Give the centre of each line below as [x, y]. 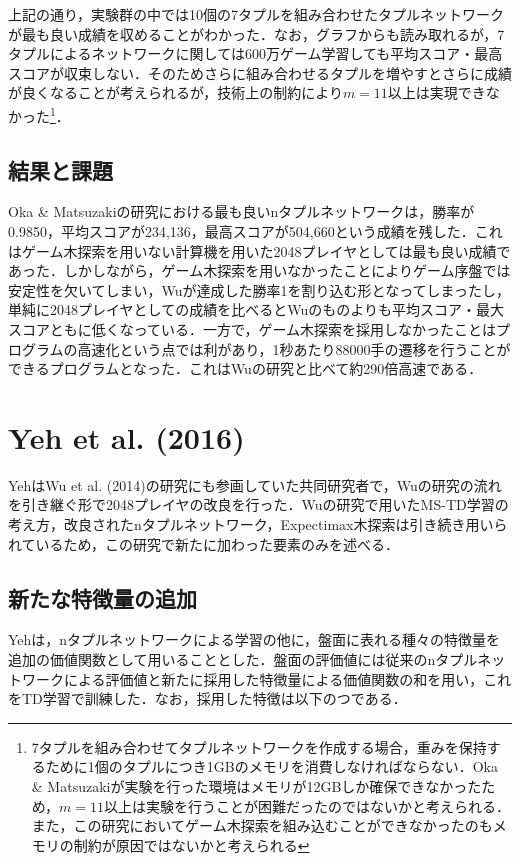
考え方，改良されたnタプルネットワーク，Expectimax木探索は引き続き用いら [258, 524]
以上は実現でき [436, 92]
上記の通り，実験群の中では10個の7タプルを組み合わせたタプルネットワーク [256, 14]
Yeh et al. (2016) [126, 436]
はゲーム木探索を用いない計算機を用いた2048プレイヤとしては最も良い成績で [259, 250]
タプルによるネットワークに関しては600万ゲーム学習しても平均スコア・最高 [255, 53]
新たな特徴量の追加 [102, 597]
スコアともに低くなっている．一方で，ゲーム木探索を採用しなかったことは [252, 328]
